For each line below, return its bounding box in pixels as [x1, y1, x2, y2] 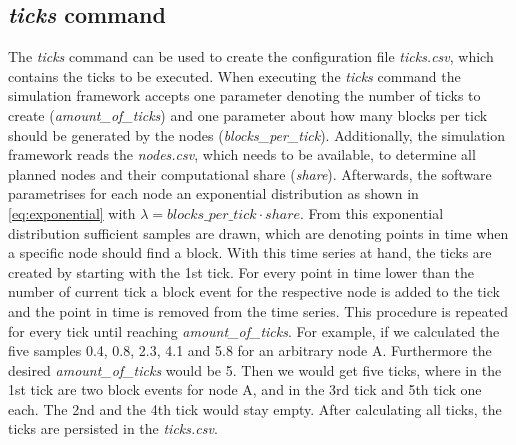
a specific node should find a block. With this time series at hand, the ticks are [8, 242, 492, 263]
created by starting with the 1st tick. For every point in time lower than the [8, 261, 475, 282]
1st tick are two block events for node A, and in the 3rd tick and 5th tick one [8, 379, 482, 400]
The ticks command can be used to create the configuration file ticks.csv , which [8, 46, 494, 67]
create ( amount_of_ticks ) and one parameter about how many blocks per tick [8, 104, 488, 125]
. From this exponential [300, 202, 444, 223]
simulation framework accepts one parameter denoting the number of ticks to [8, 85, 481, 106]
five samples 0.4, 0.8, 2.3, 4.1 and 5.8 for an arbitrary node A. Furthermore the [8, 340, 492, 361]
